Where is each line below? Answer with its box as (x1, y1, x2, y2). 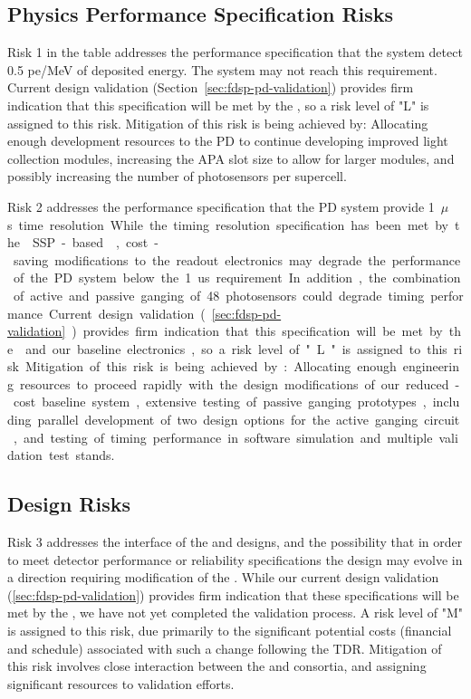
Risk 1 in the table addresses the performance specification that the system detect (7, 43, 463, 62)
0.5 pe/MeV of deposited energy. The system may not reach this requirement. (7, 60, 437, 79)
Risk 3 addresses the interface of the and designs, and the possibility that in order (7, 532, 463, 551)
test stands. (48, 445, 115, 464)
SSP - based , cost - (32, 233, 159, 252)
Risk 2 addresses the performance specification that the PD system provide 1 (7, 196, 435, 215)
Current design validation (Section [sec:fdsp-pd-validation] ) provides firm (7, 78, 414, 97)
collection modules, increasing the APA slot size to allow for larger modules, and (7, 148, 455, 168)
